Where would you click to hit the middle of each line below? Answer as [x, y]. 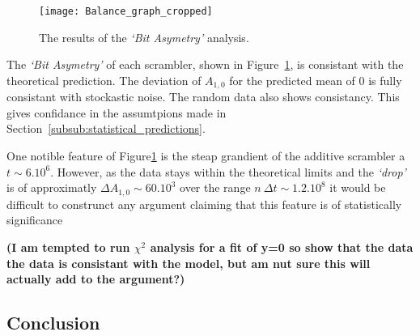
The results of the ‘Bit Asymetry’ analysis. [144, 37]
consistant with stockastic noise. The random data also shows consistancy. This [203, 97]
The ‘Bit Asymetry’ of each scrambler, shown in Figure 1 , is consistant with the [205, 64]
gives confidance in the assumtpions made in [117, 112]
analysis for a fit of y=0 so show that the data [282, 247]
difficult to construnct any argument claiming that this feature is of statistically [204, 204]
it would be [358, 187]
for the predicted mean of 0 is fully [316, 80]
